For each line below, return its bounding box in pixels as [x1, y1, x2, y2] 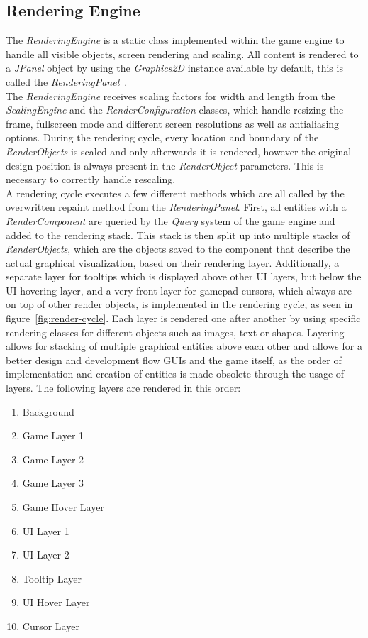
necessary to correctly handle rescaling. [6, 172, 176, 187]
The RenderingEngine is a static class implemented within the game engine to [6, 33, 345, 48]
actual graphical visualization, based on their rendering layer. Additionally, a [6, 255, 340, 270]
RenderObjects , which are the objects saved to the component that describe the [6, 241, 350, 256]
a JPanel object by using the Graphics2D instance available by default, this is [6, 60, 343, 75]
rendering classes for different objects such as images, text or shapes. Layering [6, 324, 345, 339]
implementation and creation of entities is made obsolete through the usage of [6, 366, 345, 381]
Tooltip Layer [22, 571, 82, 585]
